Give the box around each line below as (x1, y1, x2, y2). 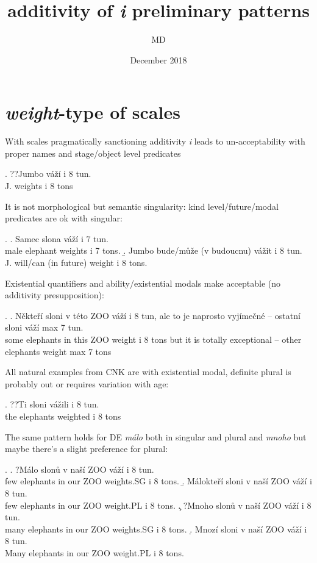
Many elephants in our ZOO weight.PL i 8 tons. (5, 546, 184, 559)
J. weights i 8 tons (5, 179, 73, 192)
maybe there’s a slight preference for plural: (5, 442, 168, 455)
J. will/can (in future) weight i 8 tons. (5, 256, 148, 268)
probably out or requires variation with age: (5, 377, 169, 390)
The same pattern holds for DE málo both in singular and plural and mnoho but (5, 430, 307, 443)
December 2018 (130, 53, 187, 66)
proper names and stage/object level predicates (5, 146, 181, 159)
